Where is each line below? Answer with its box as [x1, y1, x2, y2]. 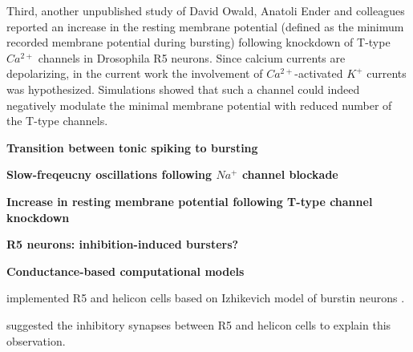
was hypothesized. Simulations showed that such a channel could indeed [6, 80, 360, 97]
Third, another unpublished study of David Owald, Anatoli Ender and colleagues [6, 2, 405, 18]
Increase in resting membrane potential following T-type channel [6, 192, 373, 209]
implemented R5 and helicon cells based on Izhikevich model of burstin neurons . [6, 289, 405, 306]
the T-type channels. [6, 112, 108, 129]
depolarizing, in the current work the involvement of [6, 65, 263, 82]
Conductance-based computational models [6, 262, 245, 279]
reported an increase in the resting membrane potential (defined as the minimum [6, 18, 404, 34]
